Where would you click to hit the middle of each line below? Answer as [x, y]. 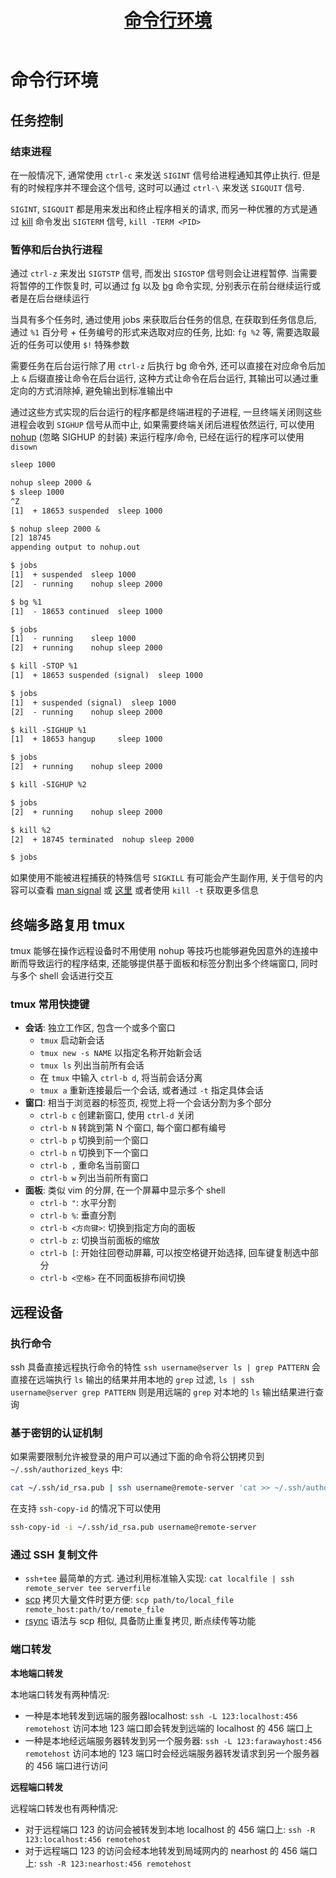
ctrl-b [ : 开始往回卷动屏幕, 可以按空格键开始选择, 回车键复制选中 [174, 1253]
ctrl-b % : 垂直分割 [78, 1215]
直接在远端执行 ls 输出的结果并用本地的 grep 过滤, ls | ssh [132, 1380]
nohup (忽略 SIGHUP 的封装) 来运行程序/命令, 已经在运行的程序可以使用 [157, 437]
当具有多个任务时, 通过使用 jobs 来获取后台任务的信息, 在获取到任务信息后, [163, 320]
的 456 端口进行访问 [66, 1765]
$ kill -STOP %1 [44, 666]
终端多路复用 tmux [68, 924]
